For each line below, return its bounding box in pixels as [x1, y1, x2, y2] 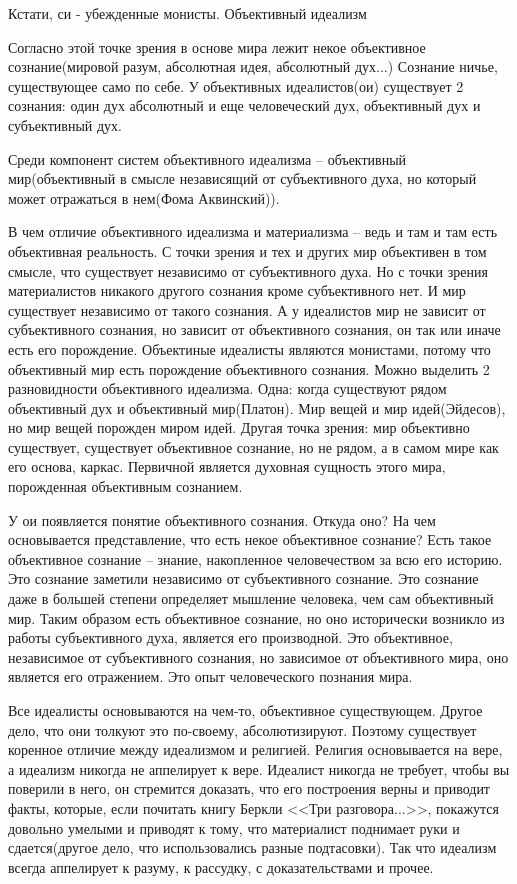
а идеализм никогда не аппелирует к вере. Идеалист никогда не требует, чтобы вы [8, 758, 510, 779]
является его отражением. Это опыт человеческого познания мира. [8, 666, 413, 687]
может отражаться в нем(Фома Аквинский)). [8, 187, 280, 208]
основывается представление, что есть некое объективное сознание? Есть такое [8, 529, 492, 550]
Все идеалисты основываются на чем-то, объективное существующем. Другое [8, 700, 483, 720]
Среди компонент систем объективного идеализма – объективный [8, 148, 407, 169]
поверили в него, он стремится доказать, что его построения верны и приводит [8, 778, 490, 799]
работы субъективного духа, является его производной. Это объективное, [8, 627, 453, 648]
